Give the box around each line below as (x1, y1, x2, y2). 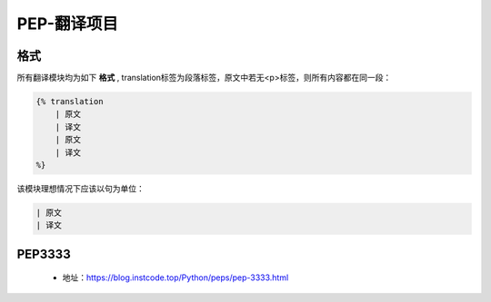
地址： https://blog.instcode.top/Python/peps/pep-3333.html (62, 272, 289, 283)
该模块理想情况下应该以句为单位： (16, 182, 145, 194)
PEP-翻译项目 (16, 14, 118, 34)
